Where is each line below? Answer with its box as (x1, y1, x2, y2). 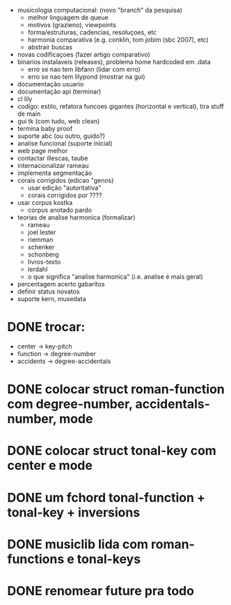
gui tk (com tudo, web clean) (17, 117, 100, 125)
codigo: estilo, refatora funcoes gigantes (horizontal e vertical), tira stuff (17, 102, 225, 110)
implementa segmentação (17, 169, 93, 177)
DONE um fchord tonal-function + (7, 489, 206, 505)
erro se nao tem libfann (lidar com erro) (27, 66, 141, 73)
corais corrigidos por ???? (27, 191, 102, 199)
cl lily (17, 95, 33, 103)
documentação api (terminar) (17, 87, 102, 95)
